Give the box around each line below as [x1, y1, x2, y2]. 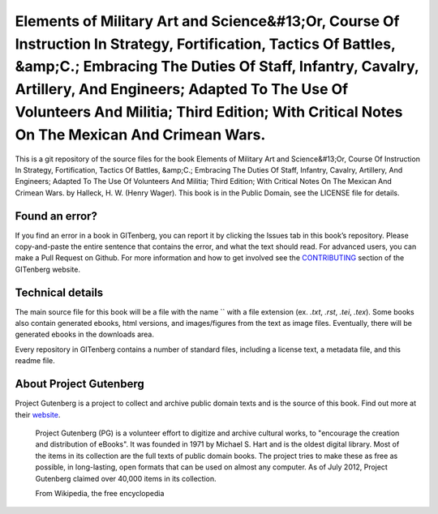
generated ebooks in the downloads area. [15, 329, 154, 340]
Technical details [15, 285, 104, 299]
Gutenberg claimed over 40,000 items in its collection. [35, 473, 217, 483]
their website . [15, 409, 61, 419]
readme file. [15, 356, 56, 366]
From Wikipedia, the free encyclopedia [35, 488, 165, 498]
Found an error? [15, 209, 97, 223]
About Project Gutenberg [15, 377, 145, 391]
